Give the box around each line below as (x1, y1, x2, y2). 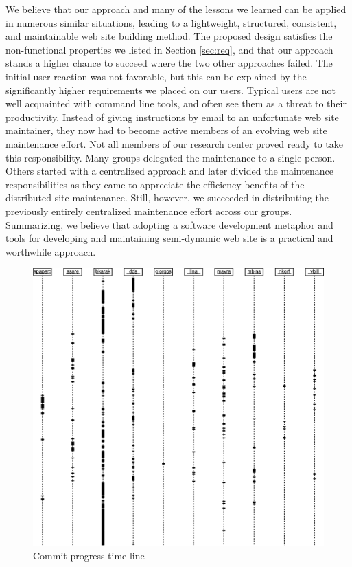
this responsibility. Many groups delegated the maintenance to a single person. (5, 150, 336, 164)
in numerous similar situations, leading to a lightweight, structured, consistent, (5, 15, 337, 30)
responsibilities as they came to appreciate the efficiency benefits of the (5, 177, 305, 191)
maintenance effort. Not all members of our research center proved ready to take (5, 136, 343, 151)
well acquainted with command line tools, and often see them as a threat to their (5, 96, 347, 111)
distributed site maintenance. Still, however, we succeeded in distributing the (5, 190, 329, 205)
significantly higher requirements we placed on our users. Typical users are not (5, 82, 336, 97)
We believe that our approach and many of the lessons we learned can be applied (5, 2, 347, 16)
